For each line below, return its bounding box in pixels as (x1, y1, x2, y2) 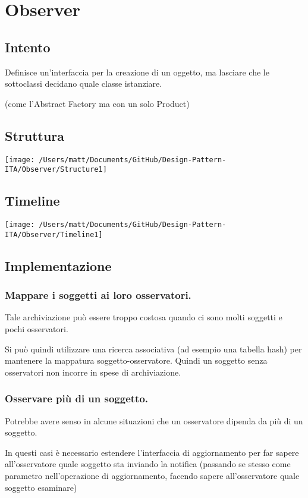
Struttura (5, 126, 65, 144)
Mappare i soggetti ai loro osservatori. (5, 288, 191, 302)
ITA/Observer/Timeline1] (5, 230, 103, 239)
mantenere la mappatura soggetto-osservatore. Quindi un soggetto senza (5, 354, 268, 367)
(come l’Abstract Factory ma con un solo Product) (5, 97, 190, 109)
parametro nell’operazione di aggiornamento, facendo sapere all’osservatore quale (5, 469, 300, 481)
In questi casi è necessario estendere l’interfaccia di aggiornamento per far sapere (5, 446, 299, 458)
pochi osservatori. (5, 322, 68, 335)
